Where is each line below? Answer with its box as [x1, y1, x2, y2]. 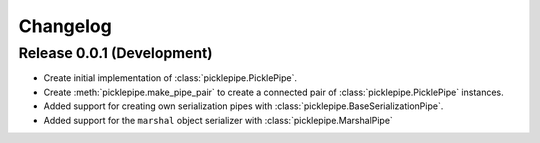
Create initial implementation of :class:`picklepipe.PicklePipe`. [43, 72, 297, 84]
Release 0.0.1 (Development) [18, 44, 213, 62]
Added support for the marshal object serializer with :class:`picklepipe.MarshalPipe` [43, 114, 394, 126]
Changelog [18, 15, 112, 37]
